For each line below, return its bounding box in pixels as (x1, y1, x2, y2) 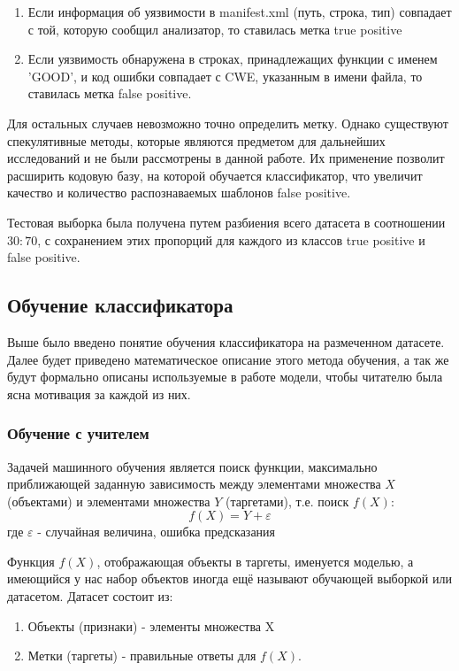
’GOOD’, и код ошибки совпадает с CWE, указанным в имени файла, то (27, 66, 423, 85)
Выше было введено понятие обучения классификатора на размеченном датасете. (7, 332, 445, 351)
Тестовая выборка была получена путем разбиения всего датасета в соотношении (7, 212, 446, 231)
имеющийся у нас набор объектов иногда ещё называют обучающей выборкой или (7, 569, 452, 588)
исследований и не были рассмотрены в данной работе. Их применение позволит (7, 149, 445, 167)
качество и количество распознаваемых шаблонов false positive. (7, 183, 351, 202)
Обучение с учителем (7, 422, 149, 444)
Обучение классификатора (7, 291, 233, 319)
